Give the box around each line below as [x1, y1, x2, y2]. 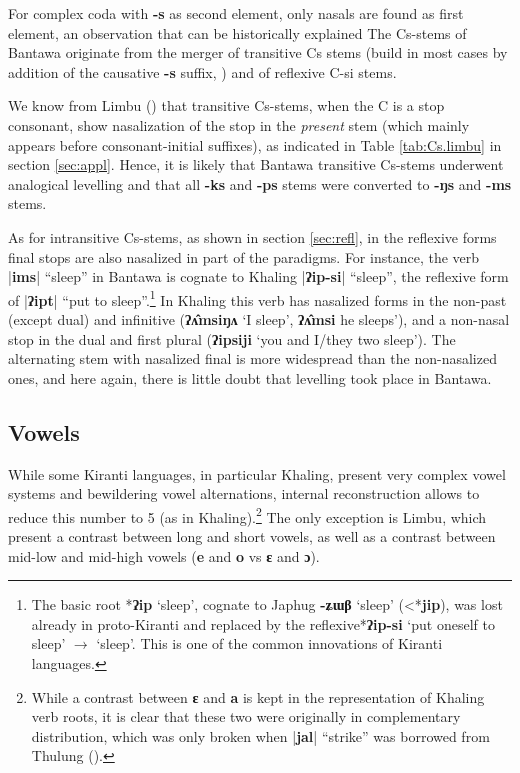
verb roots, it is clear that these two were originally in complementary [31, 706, 461, 727]
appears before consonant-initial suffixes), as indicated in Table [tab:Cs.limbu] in [8, 134, 502, 155]
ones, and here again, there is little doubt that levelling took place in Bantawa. [8, 367, 492, 388]
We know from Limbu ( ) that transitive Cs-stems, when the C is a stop [8, 95, 445, 116]
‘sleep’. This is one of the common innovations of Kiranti [96, 633, 443, 654]
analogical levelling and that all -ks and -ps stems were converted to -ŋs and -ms [8, 173, 512, 194]
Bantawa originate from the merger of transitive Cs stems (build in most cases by [8, 42, 508, 63]
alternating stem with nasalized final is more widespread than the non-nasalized [8, 348, 497, 369]
